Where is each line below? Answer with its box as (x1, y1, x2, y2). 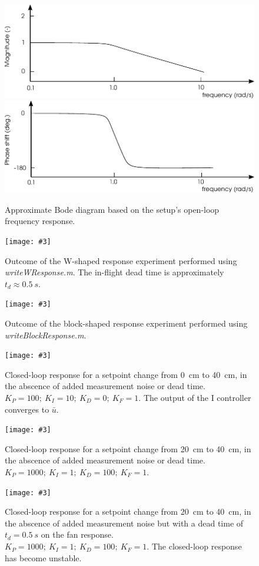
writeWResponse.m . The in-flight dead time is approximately (5, 266, 224, 278)
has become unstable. (5, 551, 82, 564)
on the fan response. (41, 528, 114, 541)
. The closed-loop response (147, 540, 242, 552)
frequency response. (5, 215, 75, 227)
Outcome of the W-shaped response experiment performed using (5, 254, 237, 266)
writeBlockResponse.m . (5, 328, 87, 341)
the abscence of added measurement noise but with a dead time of (5, 516, 244, 529)
